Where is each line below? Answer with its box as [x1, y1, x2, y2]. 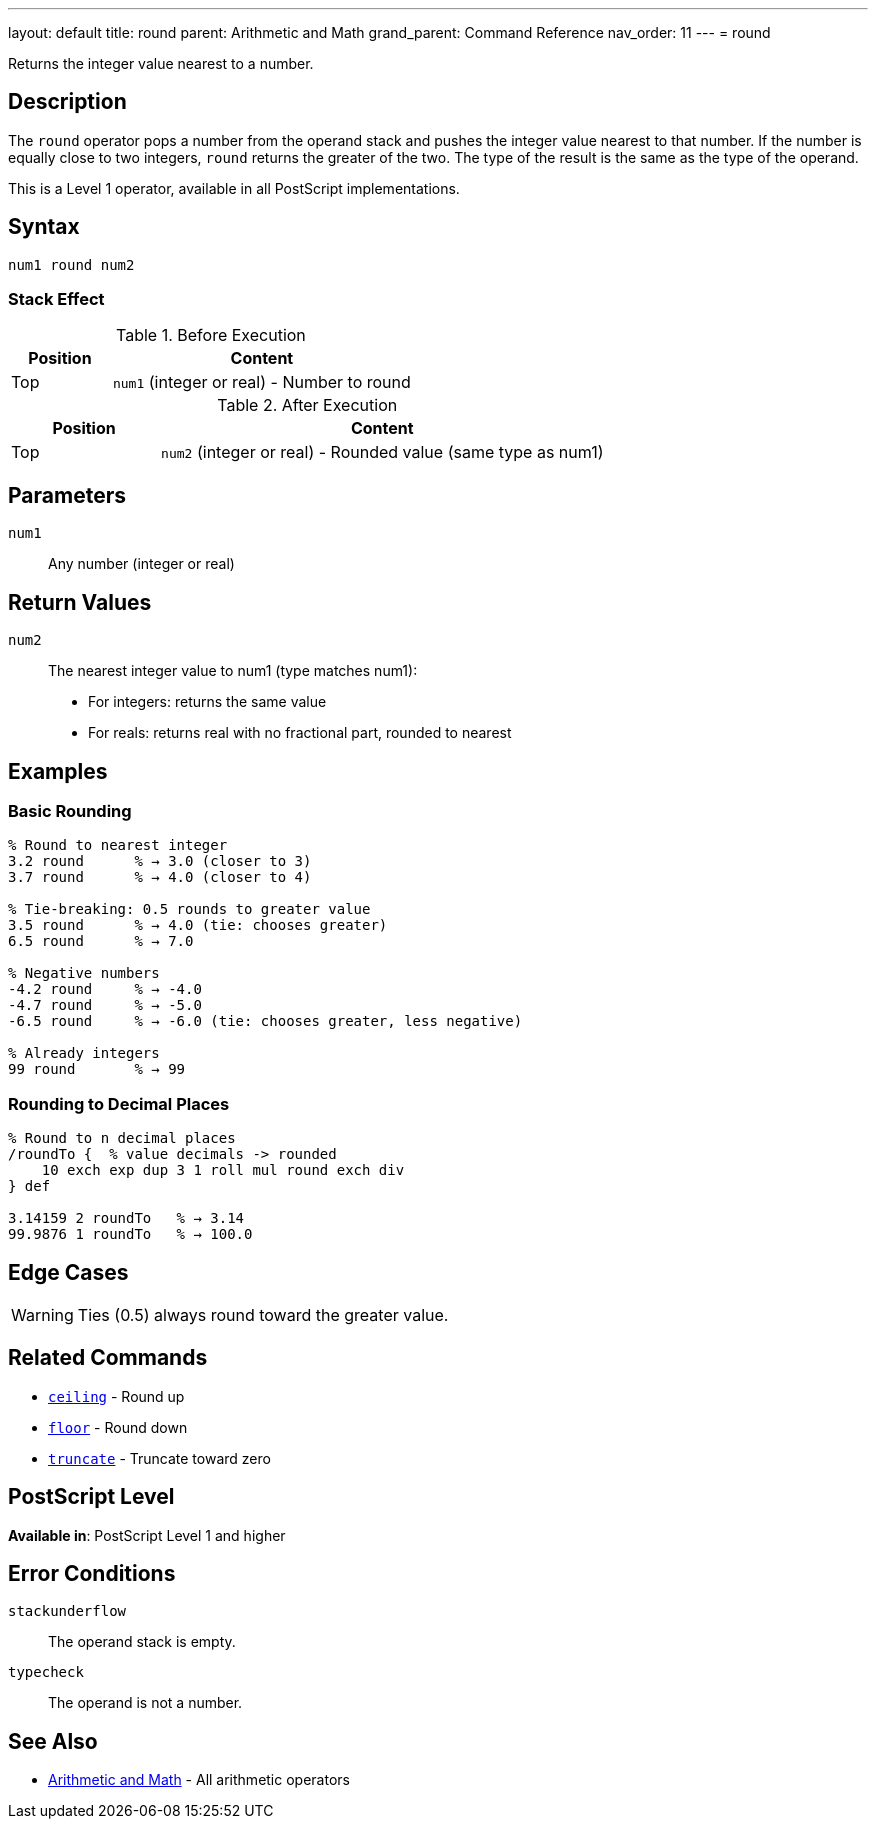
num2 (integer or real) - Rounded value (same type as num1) [161, 442, 604, 463]
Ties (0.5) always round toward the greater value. [77, 1304, 449, 1325]
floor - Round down [48, 1418, 188, 1436]
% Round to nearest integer [8, 837, 228, 854]
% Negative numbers [8, 965, 160, 982]
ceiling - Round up [48, 1387, 185, 1405]
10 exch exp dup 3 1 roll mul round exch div [41, 1162, 405, 1179]
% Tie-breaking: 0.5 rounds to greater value [8, 901, 371, 918]
